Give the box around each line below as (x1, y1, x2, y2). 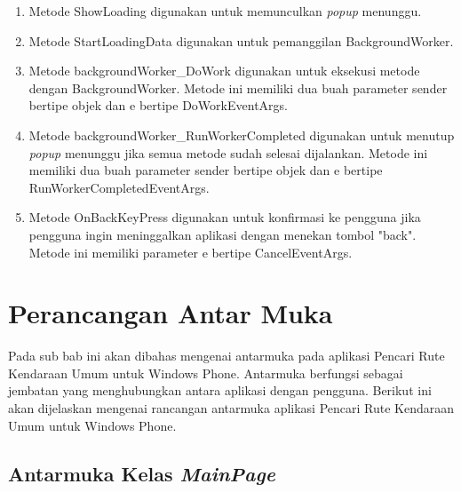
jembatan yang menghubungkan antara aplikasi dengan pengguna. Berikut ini (8, 381, 432, 400)
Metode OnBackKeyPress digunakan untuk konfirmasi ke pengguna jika (28, 208, 421, 226)
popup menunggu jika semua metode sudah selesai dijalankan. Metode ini (28, 143, 428, 162)
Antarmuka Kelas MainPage (8, 459, 275, 487)
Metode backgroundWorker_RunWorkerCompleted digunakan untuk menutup (28, 125, 455, 144)
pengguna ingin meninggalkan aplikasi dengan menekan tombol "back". (28, 225, 417, 243)
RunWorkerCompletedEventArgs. (28, 178, 210, 196)
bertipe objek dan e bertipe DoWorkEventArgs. (28, 96, 288, 115)
